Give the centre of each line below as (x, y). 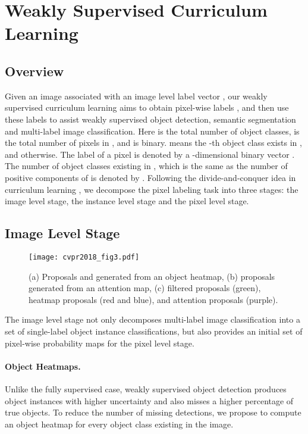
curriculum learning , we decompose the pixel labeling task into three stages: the (152, 189)
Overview (34, 71)
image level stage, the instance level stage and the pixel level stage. (127, 201)
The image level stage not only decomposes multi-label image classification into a (153, 319)
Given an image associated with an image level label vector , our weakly (136, 96)
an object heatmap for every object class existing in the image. (119, 424)
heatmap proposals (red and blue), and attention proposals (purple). (153, 299)
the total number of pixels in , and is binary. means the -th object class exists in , (153, 143)
